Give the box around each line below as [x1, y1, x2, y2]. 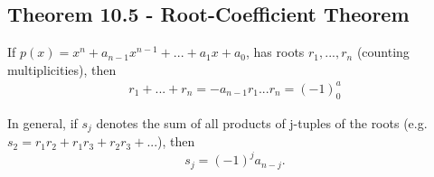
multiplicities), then [7, 60, 117, 79]
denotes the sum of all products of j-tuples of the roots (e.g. [96, 113, 428, 132]
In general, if [7, 113, 78, 132]
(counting [356, 42, 410, 61]
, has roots [246, 42, 305, 61]
